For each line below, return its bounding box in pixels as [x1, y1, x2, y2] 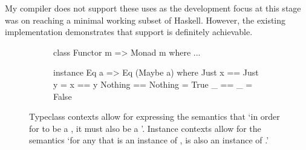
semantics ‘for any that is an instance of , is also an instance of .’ [29, 134, 269, 146]
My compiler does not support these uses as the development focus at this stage [5, 2, 301, 14]
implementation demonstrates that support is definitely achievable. [5, 25, 253, 38]
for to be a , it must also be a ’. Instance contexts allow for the [29, 122, 261, 134]
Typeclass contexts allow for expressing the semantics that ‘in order [29, 110, 280, 123]
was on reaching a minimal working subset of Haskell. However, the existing [5, 13, 286, 26]
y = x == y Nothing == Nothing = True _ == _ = [53, 77, 253, 90]
